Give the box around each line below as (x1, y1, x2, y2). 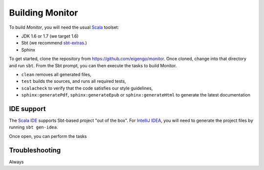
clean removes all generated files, (21, 71, 91, 77)
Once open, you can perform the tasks (9, 133, 87, 139)
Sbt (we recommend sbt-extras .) (21, 40, 88, 46)
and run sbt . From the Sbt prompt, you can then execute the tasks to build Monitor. (9, 62, 177, 68)
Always (9, 159, 24, 165)
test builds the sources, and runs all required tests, (21, 78, 127, 84)
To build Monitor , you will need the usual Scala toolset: (9, 24, 119, 30)
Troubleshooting (9, 146, 61, 154)
